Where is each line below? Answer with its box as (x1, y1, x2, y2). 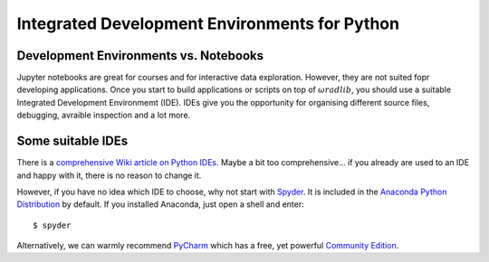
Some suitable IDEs (16, 134, 129, 149)
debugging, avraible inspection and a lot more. (16, 109, 191, 121)
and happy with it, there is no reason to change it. (16, 170, 202, 181)
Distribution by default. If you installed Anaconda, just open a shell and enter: (16, 199, 304, 210)
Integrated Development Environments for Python (16, 14, 400, 33)
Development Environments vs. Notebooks (16, 48, 264, 63)
